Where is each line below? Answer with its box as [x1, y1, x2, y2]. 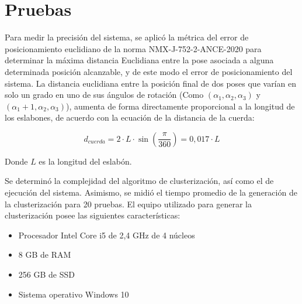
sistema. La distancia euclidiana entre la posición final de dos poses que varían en [5, 77, 296, 89]
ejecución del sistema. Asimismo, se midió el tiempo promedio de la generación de [5, 186, 297, 199]
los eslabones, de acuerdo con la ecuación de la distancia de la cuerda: [5, 111, 255, 124]
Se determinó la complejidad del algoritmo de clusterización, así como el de [5, 175, 274, 187]
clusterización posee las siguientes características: [5, 209, 180, 221]
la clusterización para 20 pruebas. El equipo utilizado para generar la [5, 197, 252, 210]
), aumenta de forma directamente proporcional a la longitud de [66, 100, 295, 112]
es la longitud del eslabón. [39, 155, 132, 167]
